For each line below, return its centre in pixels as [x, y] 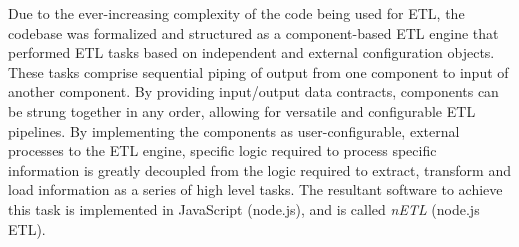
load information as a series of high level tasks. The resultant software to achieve [255, 189]
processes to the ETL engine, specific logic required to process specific [222, 150]
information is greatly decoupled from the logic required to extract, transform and [259, 169]
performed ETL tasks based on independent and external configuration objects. [251, 52]
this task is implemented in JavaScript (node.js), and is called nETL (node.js [244, 208]
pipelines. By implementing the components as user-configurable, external [234, 130]
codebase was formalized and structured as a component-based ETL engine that [253, 32]
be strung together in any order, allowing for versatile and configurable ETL [242, 110]
